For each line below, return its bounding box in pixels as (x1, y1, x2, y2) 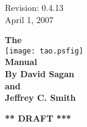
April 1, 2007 (5, 13, 54, 26)
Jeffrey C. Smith (5, 91, 76, 104)
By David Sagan (5, 67, 74, 80)
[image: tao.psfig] (5, 46, 83, 55)
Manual (5, 55, 37, 68)
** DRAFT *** (5, 111, 71, 124)
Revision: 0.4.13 (5, 1, 64, 13)
